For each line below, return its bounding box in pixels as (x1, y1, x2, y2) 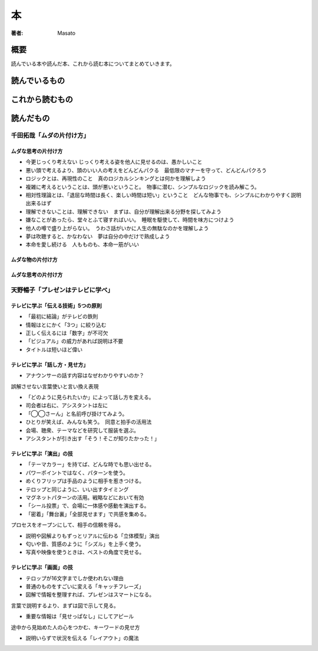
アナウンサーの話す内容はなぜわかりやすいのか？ (25, 372, 144, 379)
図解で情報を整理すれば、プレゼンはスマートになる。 (25, 591, 155, 598)
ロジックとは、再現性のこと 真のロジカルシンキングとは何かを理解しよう (25, 175, 206, 182)
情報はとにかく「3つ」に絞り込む (25, 321, 107, 328)
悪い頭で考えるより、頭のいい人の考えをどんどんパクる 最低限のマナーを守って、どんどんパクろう (25, 166, 267, 174)
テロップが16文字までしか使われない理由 (25, 574, 124, 581)
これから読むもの (11, 94, 73, 104)
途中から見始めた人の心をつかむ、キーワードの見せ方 (11, 623, 140, 631)
